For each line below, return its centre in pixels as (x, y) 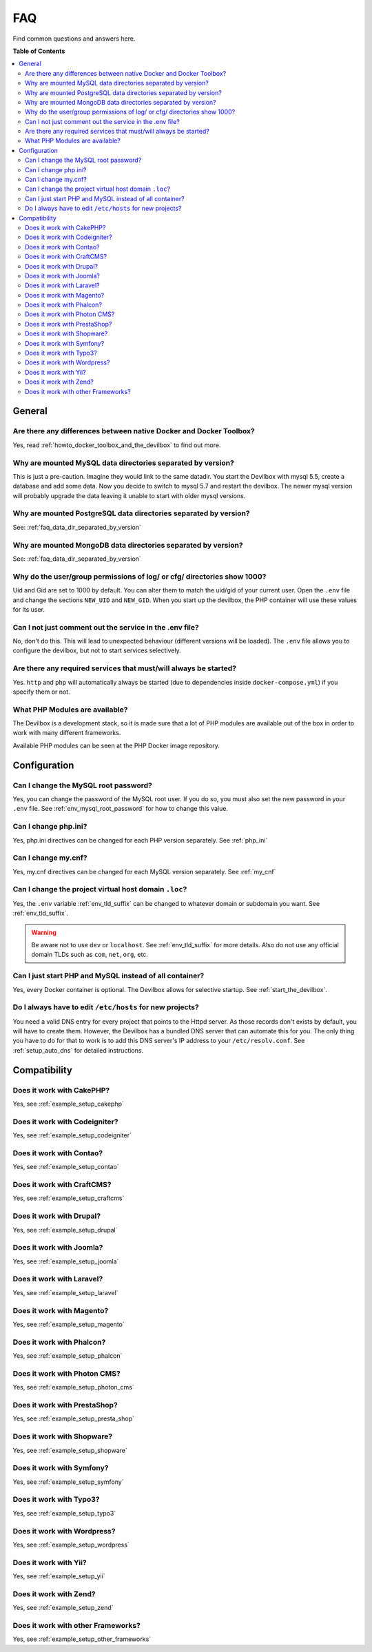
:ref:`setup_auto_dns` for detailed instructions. (78, 1050)
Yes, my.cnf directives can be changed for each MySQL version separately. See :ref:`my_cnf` (144, 871)
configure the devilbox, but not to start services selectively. (97, 650)
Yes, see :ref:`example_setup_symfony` (68, 1482)
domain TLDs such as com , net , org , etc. (90, 955)
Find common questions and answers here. (74, 39)
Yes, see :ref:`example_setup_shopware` (70, 1450)
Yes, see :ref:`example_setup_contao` (66, 1167)
